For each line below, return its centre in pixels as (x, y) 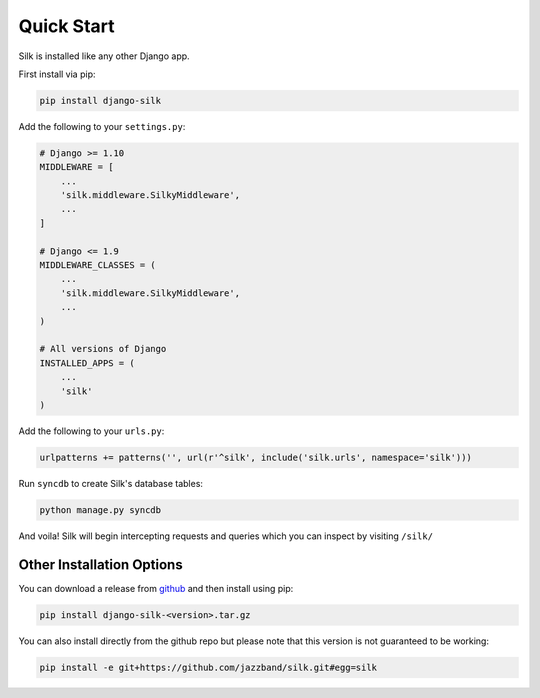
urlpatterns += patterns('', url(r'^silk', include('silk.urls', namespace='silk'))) (255, 457)
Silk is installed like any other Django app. (104, 56)
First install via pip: (57, 74)
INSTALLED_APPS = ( (87, 363)
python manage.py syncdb (100, 509)
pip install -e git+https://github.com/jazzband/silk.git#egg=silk (208, 667)
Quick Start (66, 26)
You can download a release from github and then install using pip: (156, 588)
